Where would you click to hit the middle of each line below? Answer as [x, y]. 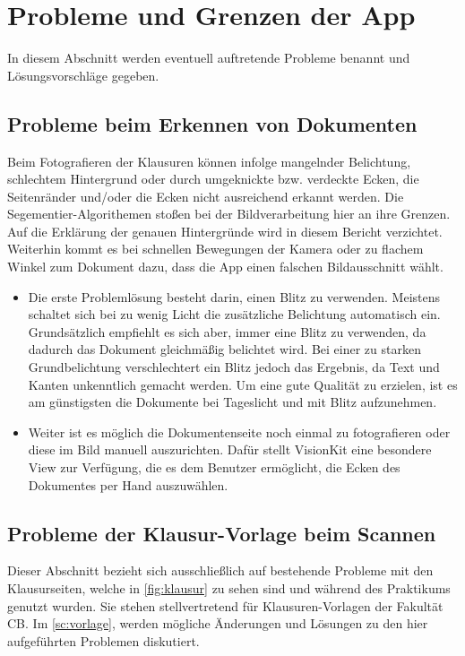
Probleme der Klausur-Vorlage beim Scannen [222, 533]
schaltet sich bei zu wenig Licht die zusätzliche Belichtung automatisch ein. [234, 314]
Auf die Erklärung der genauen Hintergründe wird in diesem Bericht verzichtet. [225, 231]
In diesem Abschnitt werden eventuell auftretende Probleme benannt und [209, 58]
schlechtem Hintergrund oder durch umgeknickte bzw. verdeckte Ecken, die [213, 179]
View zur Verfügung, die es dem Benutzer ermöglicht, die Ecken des [214, 467]
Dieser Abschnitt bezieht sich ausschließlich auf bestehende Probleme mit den [220, 570]
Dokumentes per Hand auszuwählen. [128, 484]
